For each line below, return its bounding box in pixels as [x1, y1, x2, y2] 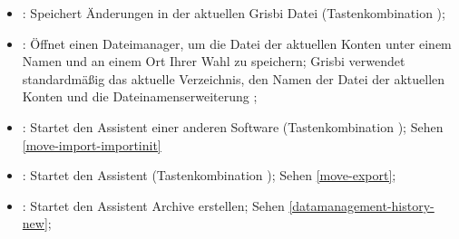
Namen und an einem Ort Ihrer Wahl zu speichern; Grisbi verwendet [22, 52, 405, 71]
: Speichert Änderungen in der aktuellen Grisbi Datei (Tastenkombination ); [22, 4, 445, 22]
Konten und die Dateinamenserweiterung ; [22, 87, 258, 106]
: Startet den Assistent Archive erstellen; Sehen [22, 196, 285, 215]
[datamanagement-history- [288, 196, 435, 215]
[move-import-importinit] [22, 135, 161, 154]
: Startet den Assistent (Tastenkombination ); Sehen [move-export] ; [22, 166, 396, 185]
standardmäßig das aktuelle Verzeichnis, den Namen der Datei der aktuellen [22, 69, 445, 88]
